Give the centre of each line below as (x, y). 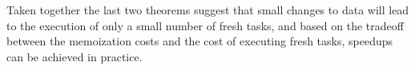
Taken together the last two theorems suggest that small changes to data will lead (208, 10)
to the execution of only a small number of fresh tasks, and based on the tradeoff (205, 25)
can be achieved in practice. (75, 56)
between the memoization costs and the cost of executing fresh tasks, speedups (200, 41)
